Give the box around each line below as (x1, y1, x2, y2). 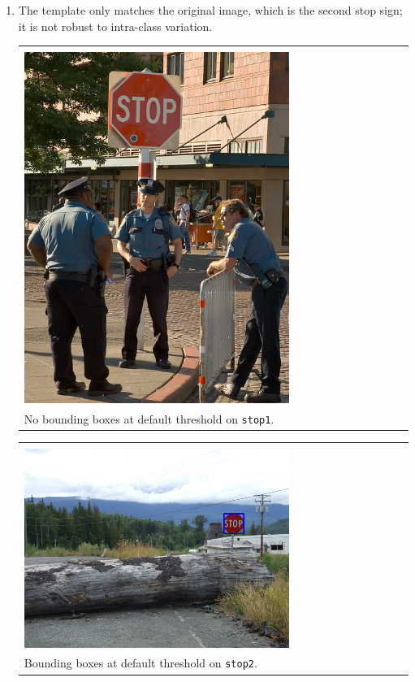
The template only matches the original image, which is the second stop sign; (18, 2, 403, 18)
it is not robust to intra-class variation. (18, 17, 213, 34)
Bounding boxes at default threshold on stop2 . (24, 654, 257, 671)
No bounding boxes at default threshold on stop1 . (24, 410, 275, 427)
